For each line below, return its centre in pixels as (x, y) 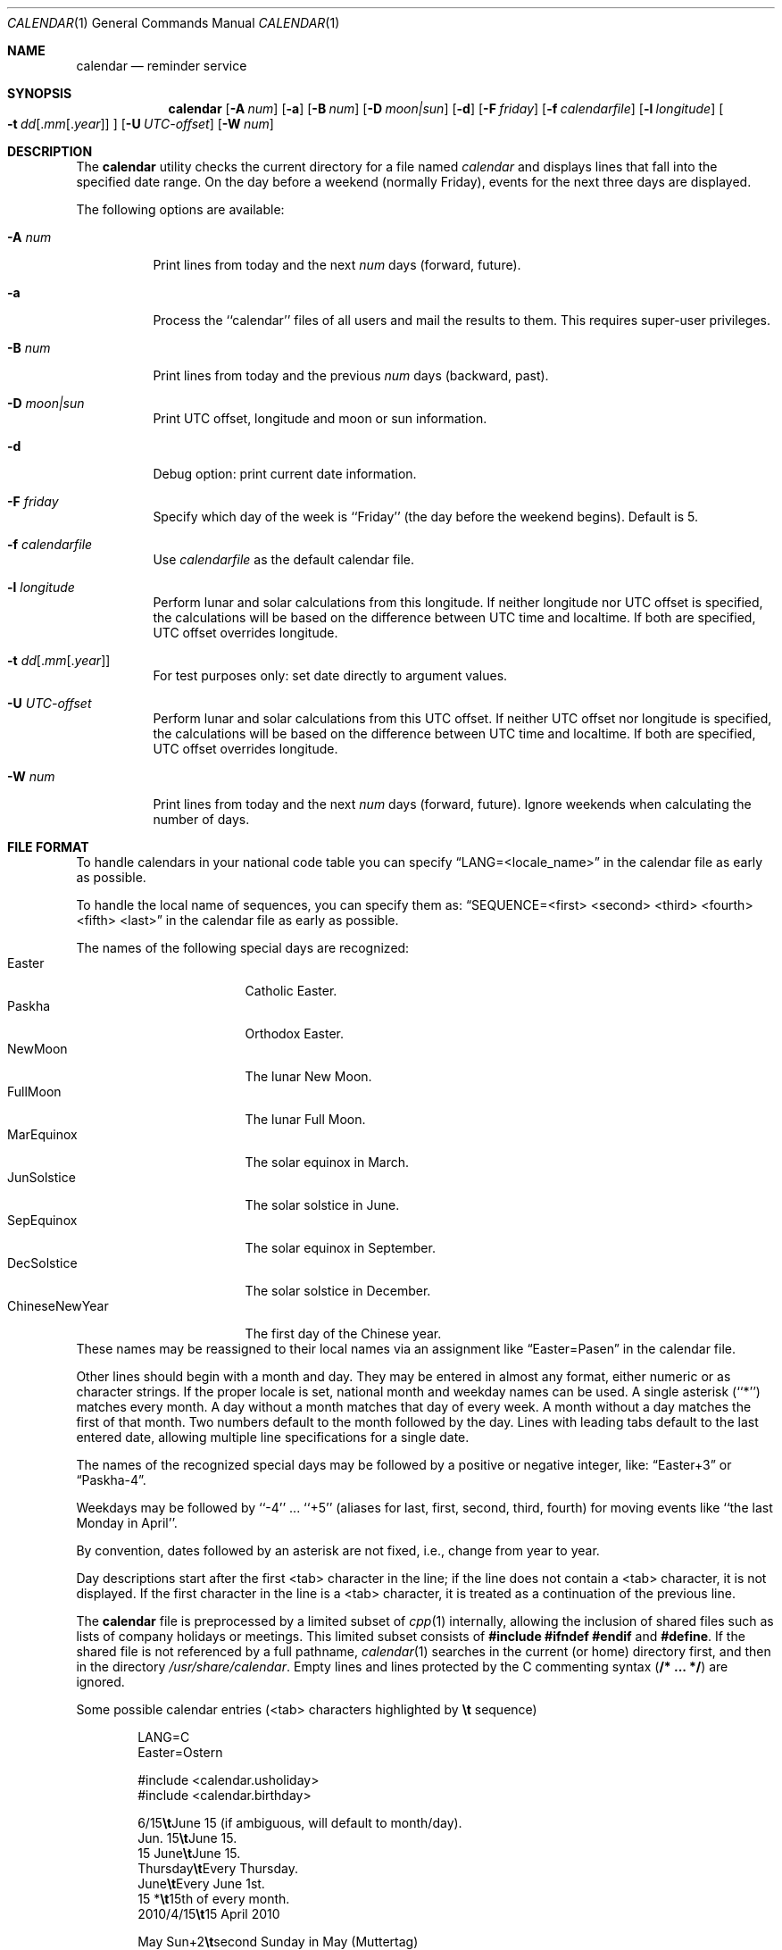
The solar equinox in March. (327, 1162)
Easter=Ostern (180, 1752)
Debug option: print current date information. (285, 474)
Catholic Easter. (291, 991)
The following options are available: (180, 209)
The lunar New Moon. (308, 1076)
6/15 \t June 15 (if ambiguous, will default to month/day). (300, 1823)
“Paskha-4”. (111, 1480)
